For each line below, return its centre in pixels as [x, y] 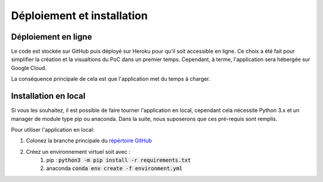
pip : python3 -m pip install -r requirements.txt [119, 160]
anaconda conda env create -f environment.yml [115, 168]
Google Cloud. [29, 68]
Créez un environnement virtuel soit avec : [78, 151]
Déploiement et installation [79, 16]
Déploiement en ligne [51, 37]
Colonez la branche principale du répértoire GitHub [89, 141]
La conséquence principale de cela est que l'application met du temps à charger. [111, 79]
